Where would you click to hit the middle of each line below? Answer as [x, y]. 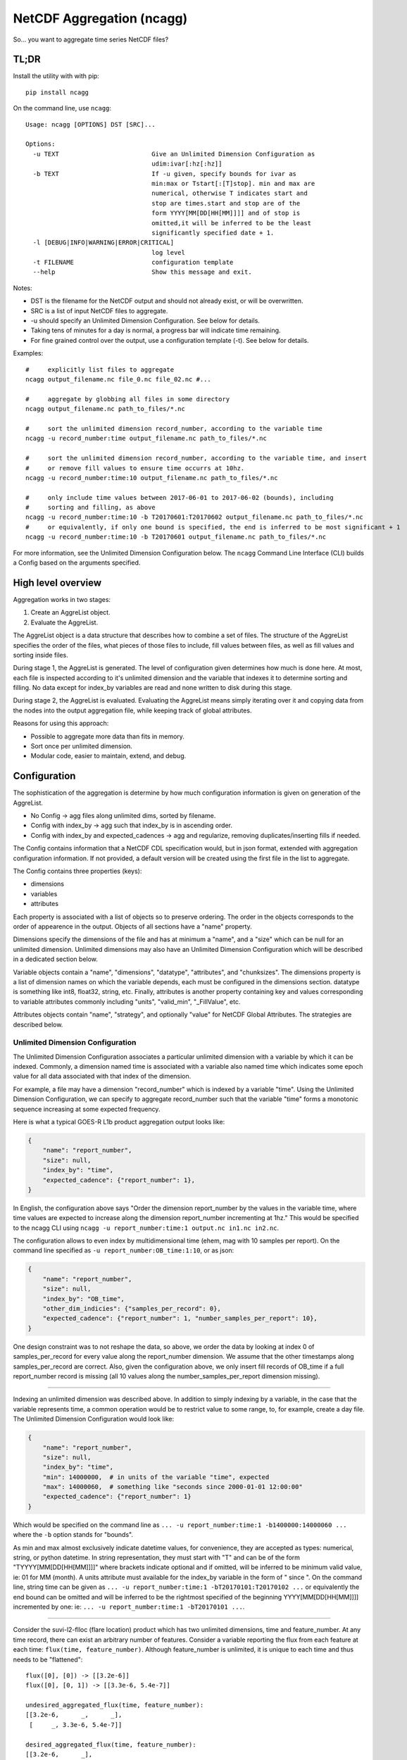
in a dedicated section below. [56, 959]
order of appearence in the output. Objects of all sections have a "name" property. [133, 926]
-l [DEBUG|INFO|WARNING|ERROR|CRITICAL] [104, 243]
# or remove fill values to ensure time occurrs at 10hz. [135, 468]
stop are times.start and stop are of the [226, 203]
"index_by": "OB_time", [83, 1299]
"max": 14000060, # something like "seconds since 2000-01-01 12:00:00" [173, 1487]
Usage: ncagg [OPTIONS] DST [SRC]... [91, 124]
